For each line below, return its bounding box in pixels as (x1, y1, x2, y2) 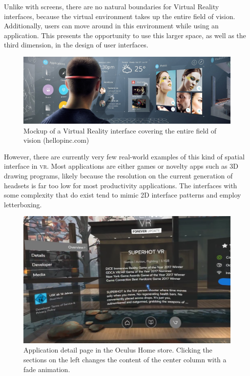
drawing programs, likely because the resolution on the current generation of (4, 170, 233, 180)
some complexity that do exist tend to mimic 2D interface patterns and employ (4, 190, 241, 200)
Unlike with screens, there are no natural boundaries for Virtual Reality (4, 1, 219, 11)
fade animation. (23, 364, 70, 374)
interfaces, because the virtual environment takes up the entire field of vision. (4, 11, 235, 21)
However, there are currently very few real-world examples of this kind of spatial (4, 151, 245, 161)
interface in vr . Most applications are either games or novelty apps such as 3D (4, 161, 238, 171)
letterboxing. (4, 199, 42, 209)
